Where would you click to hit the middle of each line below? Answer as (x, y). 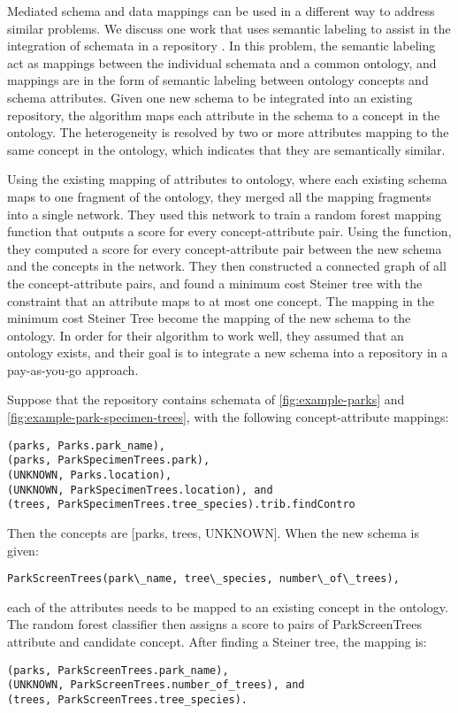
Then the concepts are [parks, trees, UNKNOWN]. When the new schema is (213, 532)
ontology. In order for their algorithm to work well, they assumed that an (206, 335)
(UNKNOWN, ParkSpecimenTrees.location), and (140, 490)
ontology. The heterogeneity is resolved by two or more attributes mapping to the (228, 132)
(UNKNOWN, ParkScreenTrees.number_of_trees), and (156, 685)
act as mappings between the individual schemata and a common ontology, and (222, 62)
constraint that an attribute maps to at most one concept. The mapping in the (221, 300)
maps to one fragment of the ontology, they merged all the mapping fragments (219, 196)
